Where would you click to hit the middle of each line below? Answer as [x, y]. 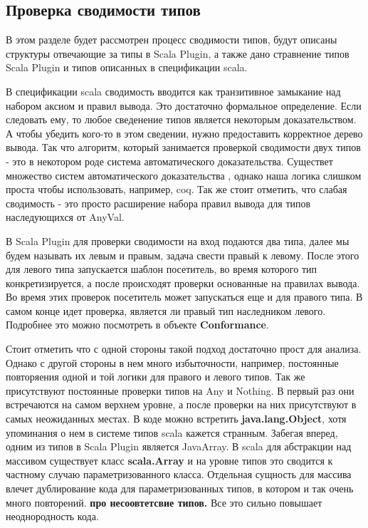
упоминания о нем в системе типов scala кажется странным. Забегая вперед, [172, 432]
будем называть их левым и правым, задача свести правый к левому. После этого [183, 255]
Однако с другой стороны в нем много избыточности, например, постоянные [172, 362]
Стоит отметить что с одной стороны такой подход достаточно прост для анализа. [184, 349]
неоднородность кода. [52, 516]
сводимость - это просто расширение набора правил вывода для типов [158, 203]
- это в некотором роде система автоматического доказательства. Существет [169, 161]
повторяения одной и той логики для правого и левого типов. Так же [156, 377]
